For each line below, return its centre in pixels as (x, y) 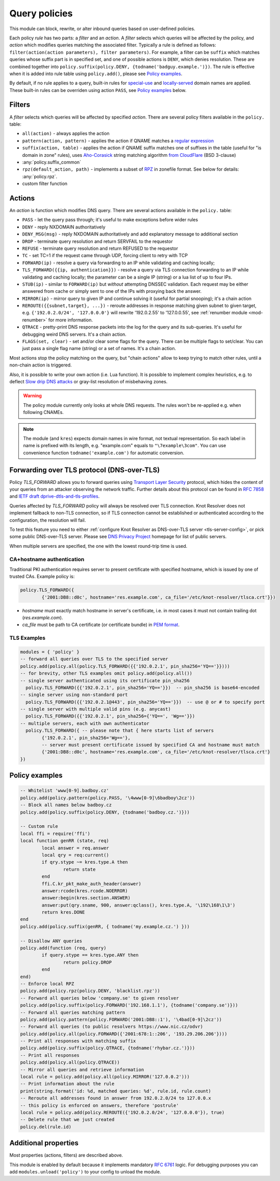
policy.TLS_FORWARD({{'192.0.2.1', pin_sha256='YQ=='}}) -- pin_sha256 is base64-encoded (143, 688)
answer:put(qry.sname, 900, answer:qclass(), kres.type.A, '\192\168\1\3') (138, 905)
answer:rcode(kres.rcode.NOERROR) (85, 891)
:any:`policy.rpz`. (40, 176)
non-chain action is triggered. (41, 365)
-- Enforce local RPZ (47, 983)
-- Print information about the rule (67, 1084)
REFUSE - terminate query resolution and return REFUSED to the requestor (100, 248)
